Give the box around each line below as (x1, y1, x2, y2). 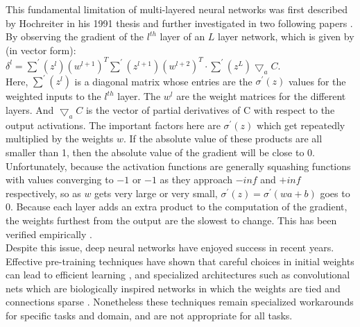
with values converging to (6, 172, 114, 187)
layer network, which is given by (218, 29, 354, 44)
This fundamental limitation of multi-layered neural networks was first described (6, 2, 348, 16)
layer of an (160, 29, 205, 44)
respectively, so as (6, 185, 81, 200)
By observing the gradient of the (6, 29, 144, 44)
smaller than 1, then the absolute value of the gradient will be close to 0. (6, 144, 315, 159)
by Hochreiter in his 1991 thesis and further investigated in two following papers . (6, 15, 353, 30)
